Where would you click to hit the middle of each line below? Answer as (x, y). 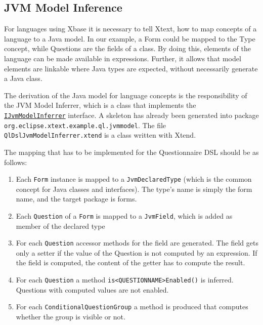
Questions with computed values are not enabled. (92, 289)
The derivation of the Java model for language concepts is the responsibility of (126, 95)
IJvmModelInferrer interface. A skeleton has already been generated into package (131, 115)
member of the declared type (60, 226)
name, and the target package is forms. (76, 199)
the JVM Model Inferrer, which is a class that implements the (100, 105)
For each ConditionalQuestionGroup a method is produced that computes (132, 307)
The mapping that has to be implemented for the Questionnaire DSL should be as (131, 152)
